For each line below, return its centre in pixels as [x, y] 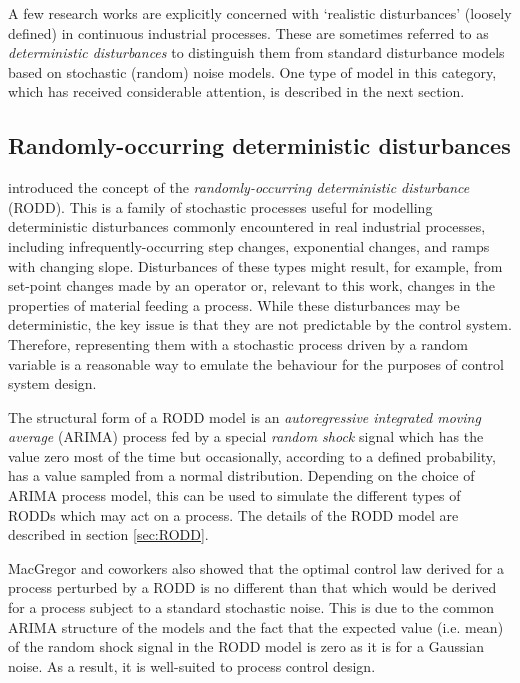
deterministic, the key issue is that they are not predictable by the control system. [260, 324]
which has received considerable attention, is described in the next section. [236, 91]
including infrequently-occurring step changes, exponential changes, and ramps [249, 245]
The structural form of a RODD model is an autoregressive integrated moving [244, 416]
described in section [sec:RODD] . [108, 534]
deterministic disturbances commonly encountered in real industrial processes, [247, 226]
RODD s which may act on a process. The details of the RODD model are [233, 514]
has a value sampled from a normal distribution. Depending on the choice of [241, 475]
